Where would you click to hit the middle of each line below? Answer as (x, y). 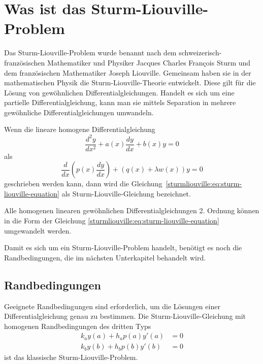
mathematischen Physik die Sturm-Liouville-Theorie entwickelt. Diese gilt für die (130, 82)
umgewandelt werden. (38, 230)
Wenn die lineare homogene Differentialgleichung (80, 129)
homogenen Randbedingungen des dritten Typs (78, 326)
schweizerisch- (200, 53)
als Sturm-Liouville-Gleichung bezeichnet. (126, 193)
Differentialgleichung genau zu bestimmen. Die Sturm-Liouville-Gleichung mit (125, 316)
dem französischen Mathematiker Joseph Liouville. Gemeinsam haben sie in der (128, 72)
